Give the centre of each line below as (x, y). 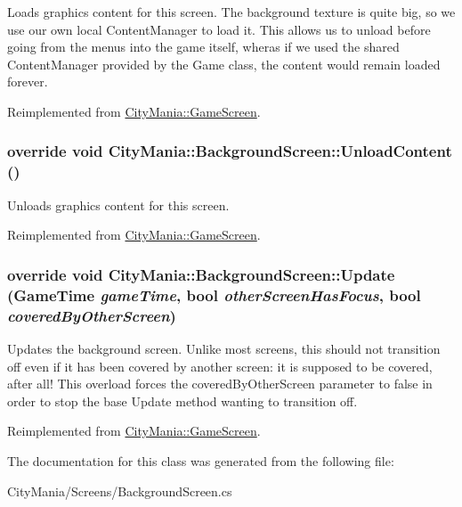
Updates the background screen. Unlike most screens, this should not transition (224, 348)
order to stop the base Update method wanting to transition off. (182, 401)
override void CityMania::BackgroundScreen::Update (201, 274)
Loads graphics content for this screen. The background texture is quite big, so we (231, 12)
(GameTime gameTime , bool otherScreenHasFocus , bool (214, 294)
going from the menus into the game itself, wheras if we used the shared (203, 47)
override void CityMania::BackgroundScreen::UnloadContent (230, 151)
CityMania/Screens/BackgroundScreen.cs (120, 491)
